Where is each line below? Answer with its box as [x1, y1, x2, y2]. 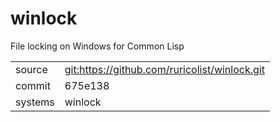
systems [15, 95, 55, 109]
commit [15, 78, 51, 92]
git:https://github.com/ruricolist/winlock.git [64, 62, 265, 76]
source [15, 62, 48, 76]
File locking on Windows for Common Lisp [10, 40, 185, 52]
